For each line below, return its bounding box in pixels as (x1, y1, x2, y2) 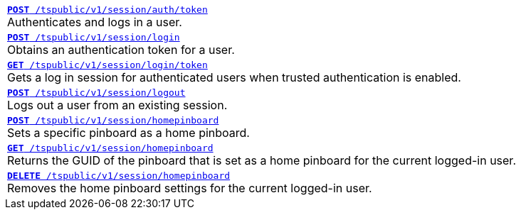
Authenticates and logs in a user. (7, 15, 182, 29)
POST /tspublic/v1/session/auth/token (7, 4, 208, 15)
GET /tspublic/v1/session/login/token (7, 60, 208, 70)
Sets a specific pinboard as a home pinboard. (7, 126, 250, 140)
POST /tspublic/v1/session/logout (7, 87, 186, 98)
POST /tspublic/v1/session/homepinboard (7, 115, 219, 126)
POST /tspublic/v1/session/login (7, 32, 180, 43)
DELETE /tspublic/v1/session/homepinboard (7, 170, 231, 181)
